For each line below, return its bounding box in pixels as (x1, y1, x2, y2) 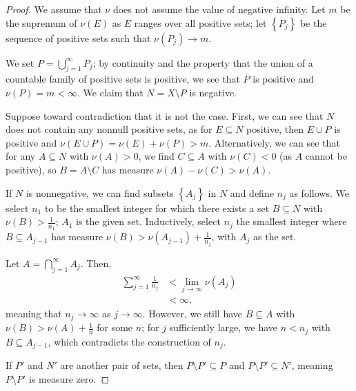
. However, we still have (142, 306, 243, 320)
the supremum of (6, 15, 77, 30)
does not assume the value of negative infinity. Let (112, 2, 326, 16)
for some (97, 320, 133, 335)
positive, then (246, 122, 304, 136)
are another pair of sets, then (60, 358, 184, 372)
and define (230, 185, 274, 200)
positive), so (6, 162, 57, 176)
